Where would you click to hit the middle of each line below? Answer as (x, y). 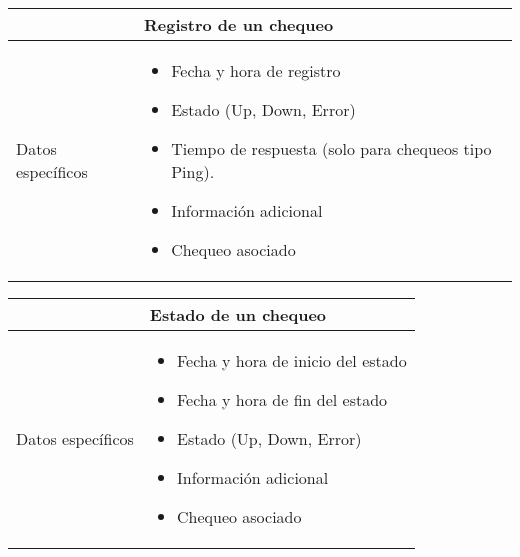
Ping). (193, 171)
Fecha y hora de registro (256, 70)
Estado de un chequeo (238, 314)
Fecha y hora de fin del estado (282, 399)
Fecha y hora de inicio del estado (291, 360)
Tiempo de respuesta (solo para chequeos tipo (331, 148)
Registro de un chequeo (238, 24)
